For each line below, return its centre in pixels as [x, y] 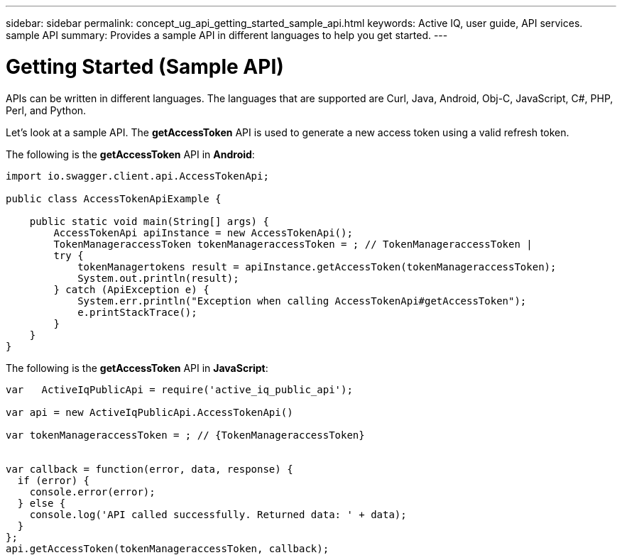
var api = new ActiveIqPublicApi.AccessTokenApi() [149, 412]
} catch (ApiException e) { [131, 289]
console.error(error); [92, 492]
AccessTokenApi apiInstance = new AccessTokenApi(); [203, 232]
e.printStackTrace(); [137, 312]
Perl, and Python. [46, 110]
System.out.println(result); [158, 278]
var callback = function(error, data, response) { [149, 469]
